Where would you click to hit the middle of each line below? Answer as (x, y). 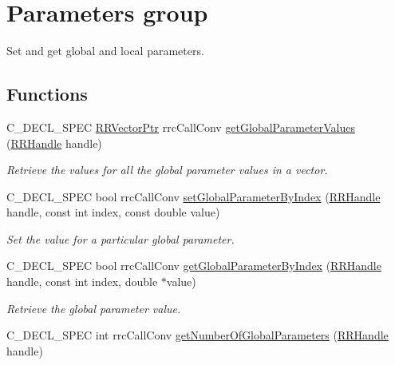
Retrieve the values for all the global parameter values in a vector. (167, 170)
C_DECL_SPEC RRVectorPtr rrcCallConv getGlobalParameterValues (181, 127)
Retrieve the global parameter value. (94, 308)
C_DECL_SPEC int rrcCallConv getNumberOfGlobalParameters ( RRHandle (197, 335)
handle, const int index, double (82, 282)
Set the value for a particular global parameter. (120, 238)
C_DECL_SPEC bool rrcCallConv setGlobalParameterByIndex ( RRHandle (194, 196)
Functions (47, 94)
